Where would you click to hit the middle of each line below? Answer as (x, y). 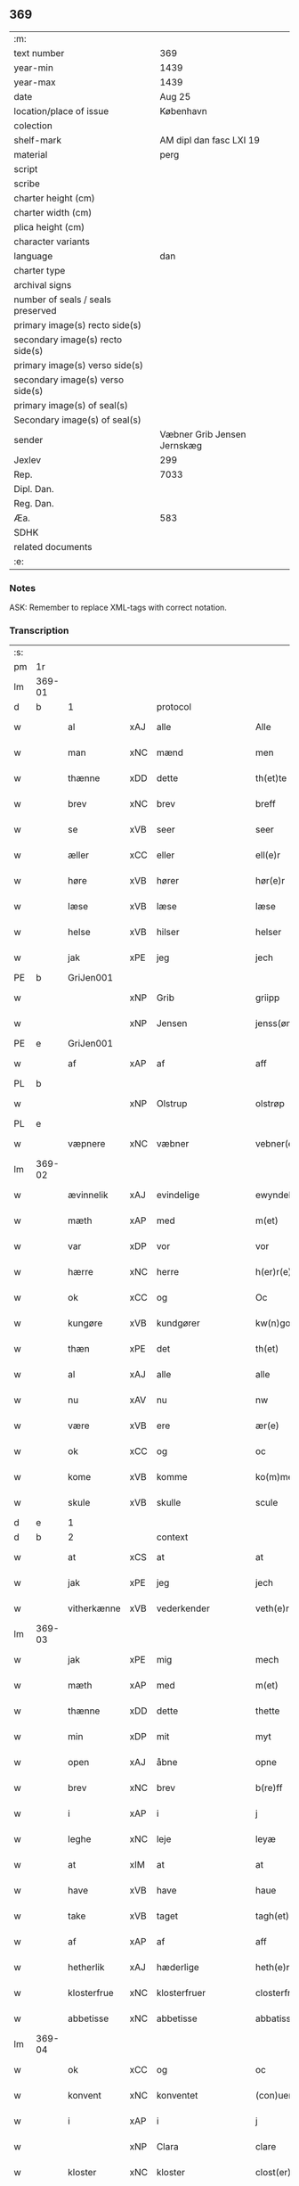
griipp (267, 998)
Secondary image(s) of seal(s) (77, 420)
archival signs (43, 284)
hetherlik (86, 1968)
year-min (33, 68)
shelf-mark (38, 140)
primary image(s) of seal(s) (71, 405)
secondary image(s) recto (68, 340)
